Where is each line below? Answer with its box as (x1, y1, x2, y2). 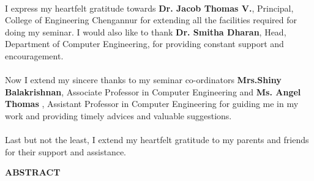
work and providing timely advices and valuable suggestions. (5, 109, 232, 122)
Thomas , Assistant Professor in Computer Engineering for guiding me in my (5, 97, 299, 110)
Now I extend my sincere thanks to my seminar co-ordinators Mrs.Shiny (5, 73, 282, 86)
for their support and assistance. (5, 145, 127, 158)
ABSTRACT (5, 166, 61, 179)
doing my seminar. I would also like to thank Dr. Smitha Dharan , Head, (5, 25, 286, 38)
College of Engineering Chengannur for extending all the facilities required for (5, 13, 297, 26)
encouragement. (5, 49, 64, 62)
